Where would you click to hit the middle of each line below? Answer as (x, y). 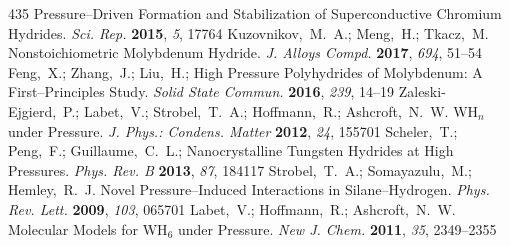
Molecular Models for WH (88, 228)
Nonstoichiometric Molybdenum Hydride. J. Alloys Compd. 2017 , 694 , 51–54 (245, 52)
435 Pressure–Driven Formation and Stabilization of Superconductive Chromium (255, 13)
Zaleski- (422, 91)
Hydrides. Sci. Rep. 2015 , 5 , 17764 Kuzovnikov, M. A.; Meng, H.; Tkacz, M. (248, 32)
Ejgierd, (32, 110)
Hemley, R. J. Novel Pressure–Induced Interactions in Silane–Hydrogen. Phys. (249, 189)
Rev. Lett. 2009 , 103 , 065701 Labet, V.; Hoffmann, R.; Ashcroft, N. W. (232, 208)
